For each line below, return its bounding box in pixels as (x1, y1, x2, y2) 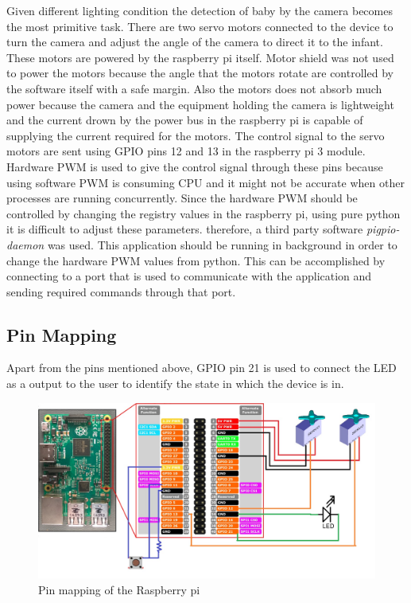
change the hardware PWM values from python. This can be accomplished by (6, 252, 386, 268)
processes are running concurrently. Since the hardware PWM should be (6, 190, 358, 206)
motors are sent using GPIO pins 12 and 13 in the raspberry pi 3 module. (6, 143, 366, 159)
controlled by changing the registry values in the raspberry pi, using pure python (6, 205, 401, 221)
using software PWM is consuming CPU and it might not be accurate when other (6, 174, 405, 190)
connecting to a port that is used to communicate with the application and (6, 268, 372, 284)
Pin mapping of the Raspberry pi (38, 581, 200, 597)
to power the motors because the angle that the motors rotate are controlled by (6, 65, 394, 81)
